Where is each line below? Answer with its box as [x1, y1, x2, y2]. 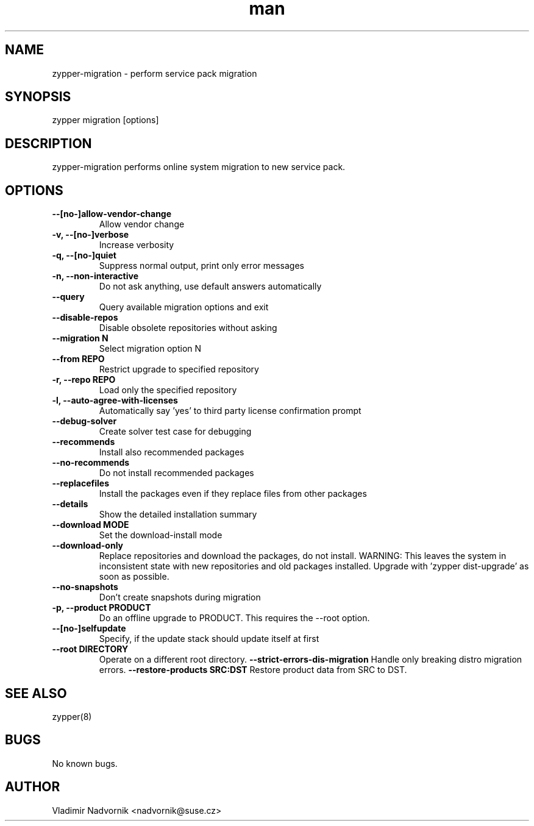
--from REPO [52, 354, 105, 365]
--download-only [52, 540, 124, 551]
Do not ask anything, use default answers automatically [99, 281, 322, 292]
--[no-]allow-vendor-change [52, 208, 172, 219]
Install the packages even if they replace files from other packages [99, 488, 367, 499]
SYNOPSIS [5, 89, 71, 105]
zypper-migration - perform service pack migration [52, 68, 257, 79]
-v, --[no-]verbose [52, 229, 129, 240]
